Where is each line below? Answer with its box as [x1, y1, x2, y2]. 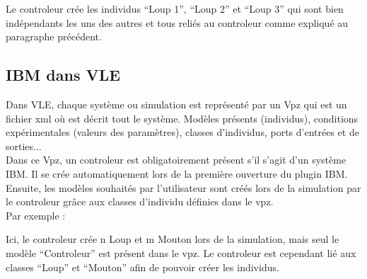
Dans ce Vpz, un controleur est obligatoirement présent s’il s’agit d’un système [6, 152, 346, 167]
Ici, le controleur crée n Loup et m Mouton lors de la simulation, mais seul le [6, 232, 339, 246]
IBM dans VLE [6, 64, 121, 86]
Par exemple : [6, 207, 66, 222]
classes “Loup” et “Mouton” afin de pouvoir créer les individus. [6, 259, 279, 274]
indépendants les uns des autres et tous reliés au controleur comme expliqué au [6, 15, 349, 30]
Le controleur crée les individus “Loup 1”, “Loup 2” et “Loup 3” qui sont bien [6, 1, 344, 16]
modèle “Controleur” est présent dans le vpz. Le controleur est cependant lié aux [6, 245, 356, 260]
